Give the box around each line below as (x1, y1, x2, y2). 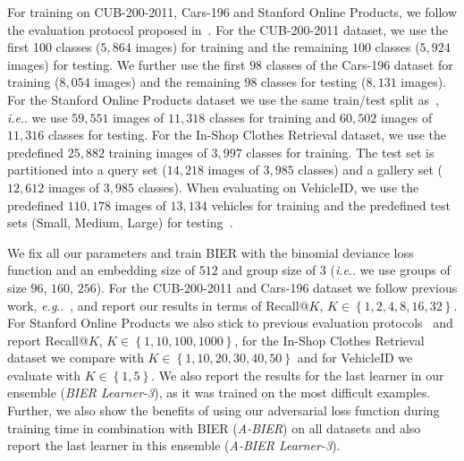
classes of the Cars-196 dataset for (266, 55, 453, 73)
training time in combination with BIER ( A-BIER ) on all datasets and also (7, 418, 421, 437)
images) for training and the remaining (135, 38, 349, 56)
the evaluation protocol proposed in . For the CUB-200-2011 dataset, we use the (7, 20, 449, 38)
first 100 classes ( (7, 38, 101, 56)
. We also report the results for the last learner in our (151, 365, 444, 384)
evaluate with (7, 365, 81, 384)
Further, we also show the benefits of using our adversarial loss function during (7, 401, 440, 420)
